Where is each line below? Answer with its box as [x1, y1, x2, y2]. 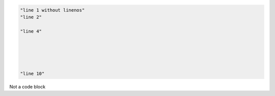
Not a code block [9, 84, 46, 90]
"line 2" [20, 14, 42, 20]
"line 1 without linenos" [20, 7, 85, 13]
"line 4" [20, 28, 42, 34]
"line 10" [20, 71, 45, 77]
